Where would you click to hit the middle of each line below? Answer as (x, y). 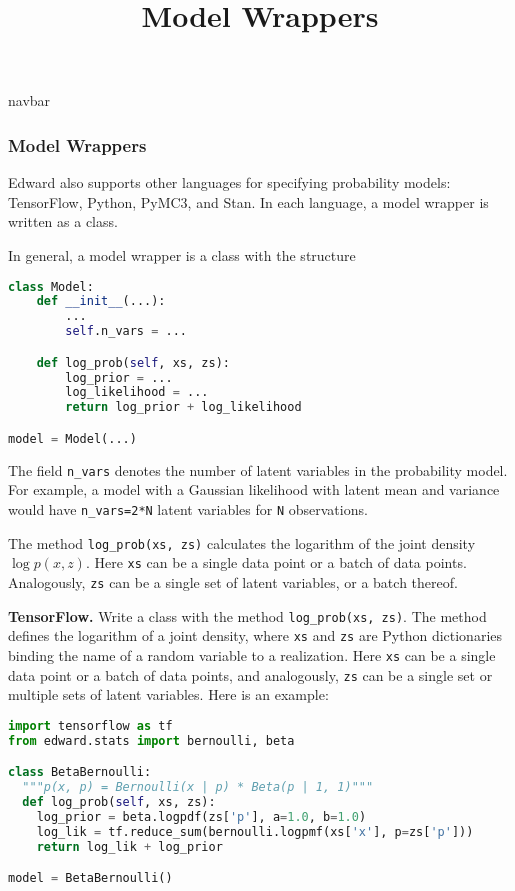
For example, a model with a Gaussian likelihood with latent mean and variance (254, 489)
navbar (29, 100)
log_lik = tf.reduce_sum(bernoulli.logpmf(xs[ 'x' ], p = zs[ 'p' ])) (255, 831)
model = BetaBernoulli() (90, 878)
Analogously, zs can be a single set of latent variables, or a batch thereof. (233, 581)
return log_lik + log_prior (129, 846)
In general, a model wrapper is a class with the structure (182, 254)
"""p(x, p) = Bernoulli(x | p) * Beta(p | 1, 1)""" (198, 787)
